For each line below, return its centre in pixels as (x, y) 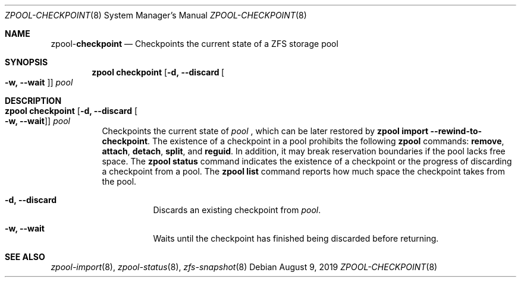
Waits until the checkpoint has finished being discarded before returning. (296, 238)
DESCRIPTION (33, 101)
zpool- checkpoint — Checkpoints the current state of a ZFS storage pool (194, 44)
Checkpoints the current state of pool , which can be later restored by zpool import (265, 131)
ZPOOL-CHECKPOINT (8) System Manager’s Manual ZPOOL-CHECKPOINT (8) (156, 15)
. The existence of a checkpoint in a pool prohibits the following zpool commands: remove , (326, 141)
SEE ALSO (25, 257)
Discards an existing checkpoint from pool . (237, 210)
